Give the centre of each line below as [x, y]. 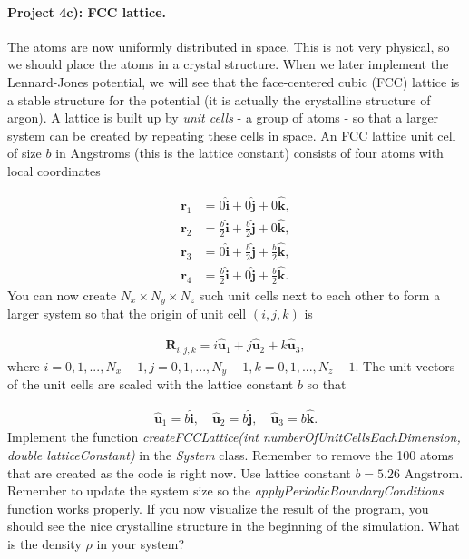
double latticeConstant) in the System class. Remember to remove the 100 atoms [230, 454]
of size [24, 153]
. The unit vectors [405, 365]
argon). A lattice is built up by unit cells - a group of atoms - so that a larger [223, 118]
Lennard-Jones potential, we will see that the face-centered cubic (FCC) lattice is [234, 81]
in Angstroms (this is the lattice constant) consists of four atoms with [249, 153]
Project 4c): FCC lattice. [87, 11]
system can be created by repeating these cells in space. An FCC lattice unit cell [232, 135]
